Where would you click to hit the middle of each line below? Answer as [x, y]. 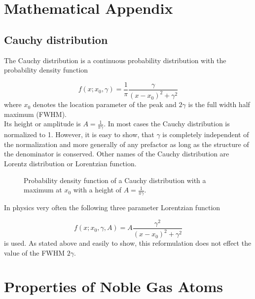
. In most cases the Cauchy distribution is [167, 124]
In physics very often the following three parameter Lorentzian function [112, 207]
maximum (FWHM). [35, 114]
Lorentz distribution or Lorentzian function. [70, 163]
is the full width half [219, 104]
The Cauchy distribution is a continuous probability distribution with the [115, 60]
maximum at [43, 190]
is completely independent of [206, 134]
